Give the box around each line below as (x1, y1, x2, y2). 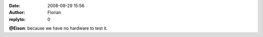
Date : (9, 3, 20, 8)
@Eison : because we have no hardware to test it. (9, 25, 108, 31)
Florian (47, 10, 61, 16)
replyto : (9, 16, 26, 22)
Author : (9, 10, 25, 16)
